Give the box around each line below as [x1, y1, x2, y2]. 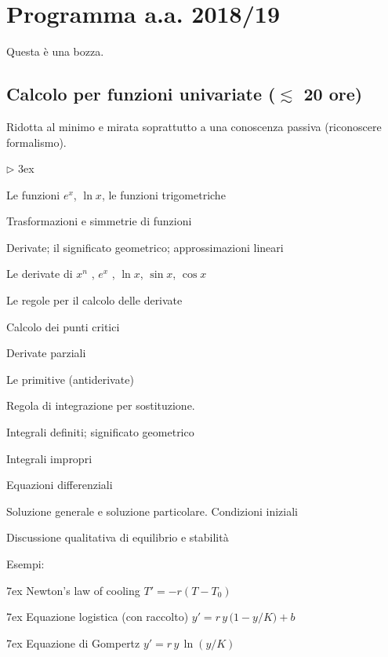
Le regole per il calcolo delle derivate [6, 292, 183, 308]
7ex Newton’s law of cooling [6, 582, 140, 598]
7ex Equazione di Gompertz [6, 634, 140, 651]
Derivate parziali [6, 345, 86, 361]
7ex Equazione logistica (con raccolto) [6, 608, 189, 625]
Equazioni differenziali [6, 476, 113, 493]
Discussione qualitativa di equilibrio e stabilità [6, 529, 229, 546]
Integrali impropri [6, 450, 92, 466]
